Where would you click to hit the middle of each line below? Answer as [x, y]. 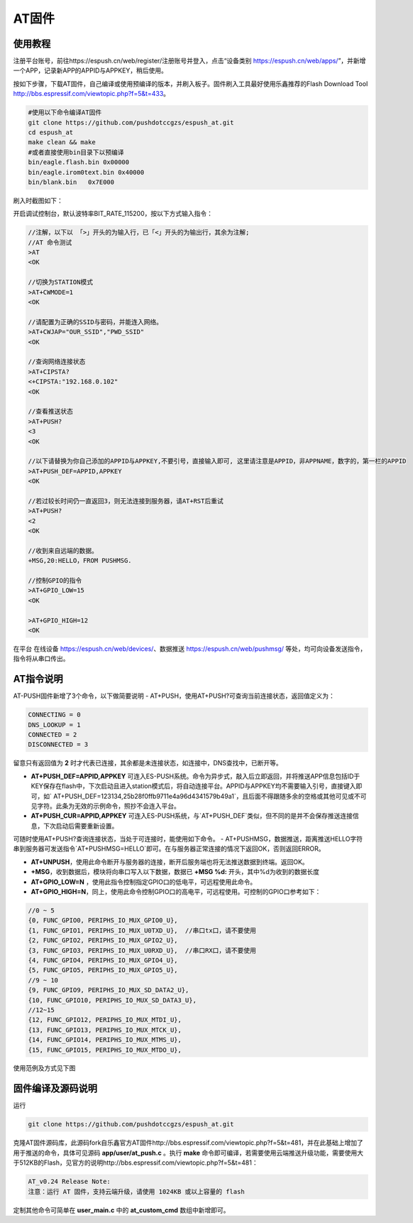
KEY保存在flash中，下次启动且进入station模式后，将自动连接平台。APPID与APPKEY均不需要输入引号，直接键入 [193, 786]
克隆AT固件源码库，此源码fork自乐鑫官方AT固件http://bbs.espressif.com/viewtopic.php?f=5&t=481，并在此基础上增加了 [188, 1143]
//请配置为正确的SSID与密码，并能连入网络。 [95, 322]
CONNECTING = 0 [54, 715]
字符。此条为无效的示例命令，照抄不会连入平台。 [108, 806]
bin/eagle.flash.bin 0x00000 [79, 162]
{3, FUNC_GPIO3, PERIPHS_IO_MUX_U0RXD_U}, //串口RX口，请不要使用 [142, 950]
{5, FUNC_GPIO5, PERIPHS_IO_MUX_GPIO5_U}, [103, 970]
